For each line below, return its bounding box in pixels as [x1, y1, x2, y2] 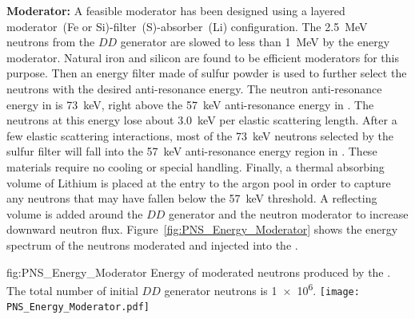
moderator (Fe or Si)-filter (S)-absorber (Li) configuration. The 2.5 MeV [6, 18, 368, 34]
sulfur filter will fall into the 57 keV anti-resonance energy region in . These [6, 143, 377, 159]
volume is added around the [6, 205, 143, 222]
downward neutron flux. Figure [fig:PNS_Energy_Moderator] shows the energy [6, 221, 398, 238]
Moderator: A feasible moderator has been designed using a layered [6, 2, 345, 18]
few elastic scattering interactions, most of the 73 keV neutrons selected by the [6, 127, 393, 144]
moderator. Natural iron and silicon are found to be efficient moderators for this [6, 49, 399, 65]
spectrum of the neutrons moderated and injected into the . [6, 236, 298, 253]
